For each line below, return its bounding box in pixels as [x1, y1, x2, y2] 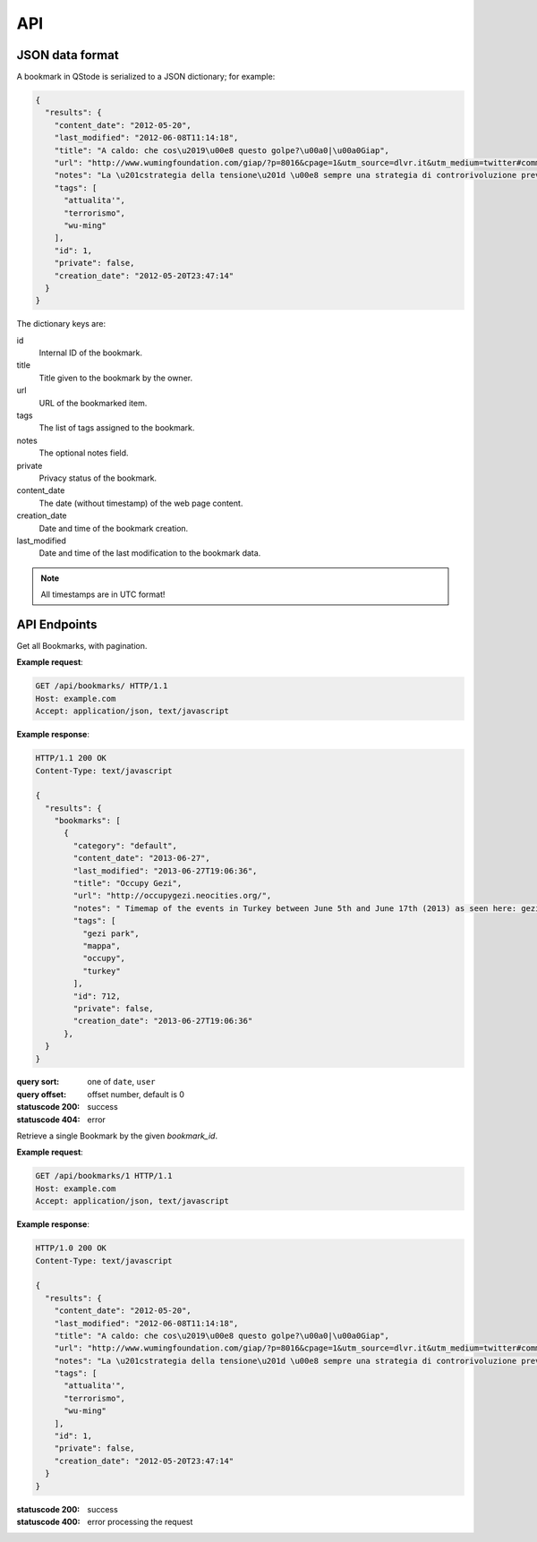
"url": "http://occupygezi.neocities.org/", [72, 890, 272, 901]
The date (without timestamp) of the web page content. [38, 498, 243, 508]
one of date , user [87, 1077, 156, 1087]
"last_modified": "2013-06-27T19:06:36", [72, 865, 258, 876]
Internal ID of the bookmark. [38, 347, 143, 358]
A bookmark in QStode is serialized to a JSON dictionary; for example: [16, 72, 276, 82]
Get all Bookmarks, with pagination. [16, 641, 148, 651]
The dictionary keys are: [16, 319, 107, 329]
